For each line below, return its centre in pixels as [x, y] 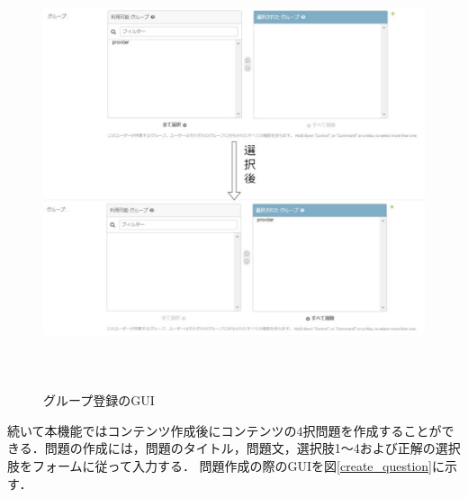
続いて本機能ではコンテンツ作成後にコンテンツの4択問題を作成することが [225, 430]
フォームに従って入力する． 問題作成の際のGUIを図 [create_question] [232, 465]
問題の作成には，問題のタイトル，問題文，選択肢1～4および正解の [240, 448]
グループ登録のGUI [99, 400]
